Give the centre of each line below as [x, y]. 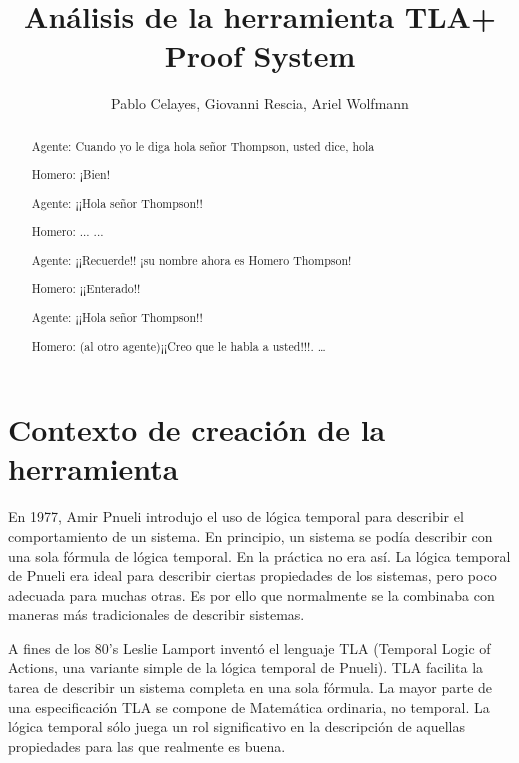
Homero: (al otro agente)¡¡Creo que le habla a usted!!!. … [178, 345]
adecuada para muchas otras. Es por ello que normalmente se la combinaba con [251, 594]
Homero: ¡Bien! [70, 174]
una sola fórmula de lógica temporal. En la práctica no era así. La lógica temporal [259, 555]
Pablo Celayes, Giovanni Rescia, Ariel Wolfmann [260, 103]
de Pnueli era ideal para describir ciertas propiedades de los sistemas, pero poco [252, 575]
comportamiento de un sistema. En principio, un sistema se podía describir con [250, 535]
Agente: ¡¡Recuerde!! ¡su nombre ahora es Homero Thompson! [191, 259]
